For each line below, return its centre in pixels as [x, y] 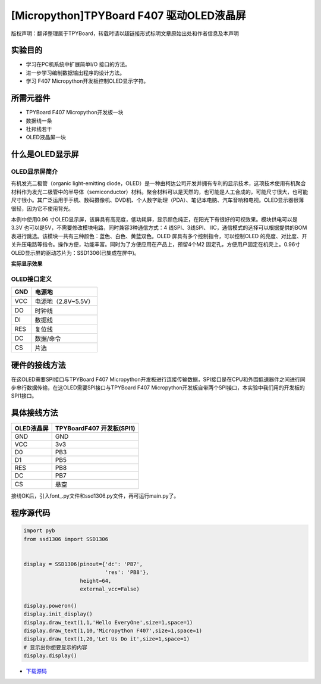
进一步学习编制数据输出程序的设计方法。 [75, 73]
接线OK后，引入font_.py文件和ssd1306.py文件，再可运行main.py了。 [95, 496]
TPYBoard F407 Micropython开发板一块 [75, 113]
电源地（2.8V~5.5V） [64, 302]
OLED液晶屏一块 [46, 138]
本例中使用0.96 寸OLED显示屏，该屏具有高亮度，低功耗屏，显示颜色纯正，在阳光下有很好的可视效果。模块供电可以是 [154, 220]
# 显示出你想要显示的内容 [55, 647]
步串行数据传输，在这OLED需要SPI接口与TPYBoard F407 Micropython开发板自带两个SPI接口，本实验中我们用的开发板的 [158, 388]
